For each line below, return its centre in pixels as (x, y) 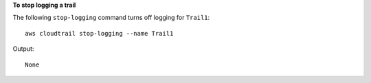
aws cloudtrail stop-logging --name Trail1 (99, 33)
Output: (23, 49)
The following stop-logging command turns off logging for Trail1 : (111, 18)
